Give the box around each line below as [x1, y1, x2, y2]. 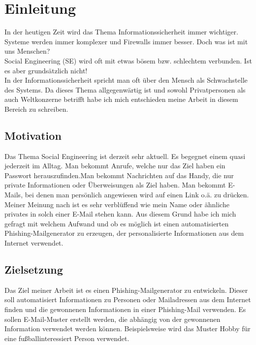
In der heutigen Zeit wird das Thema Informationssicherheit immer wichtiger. [4, 27, 238, 37]
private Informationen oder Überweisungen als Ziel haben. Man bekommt [4, 180, 226, 190]
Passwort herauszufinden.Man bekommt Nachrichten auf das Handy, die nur [4, 170, 234, 180]
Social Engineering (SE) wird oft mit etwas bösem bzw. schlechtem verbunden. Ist [4, 55, 252, 65]
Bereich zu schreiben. [4, 103, 68, 114]
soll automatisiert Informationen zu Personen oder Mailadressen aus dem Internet [4, 294, 251, 305]
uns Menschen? [4, 46, 50, 56]
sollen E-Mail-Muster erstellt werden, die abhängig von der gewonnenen [4, 314, 221, 324]
